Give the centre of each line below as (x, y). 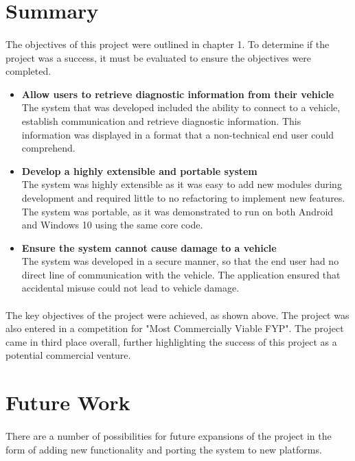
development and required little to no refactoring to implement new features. (183, 197)
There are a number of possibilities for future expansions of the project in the (169, 436)
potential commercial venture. (68, 355)
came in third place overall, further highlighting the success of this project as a (171, 341)
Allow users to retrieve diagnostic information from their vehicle (178, 94)
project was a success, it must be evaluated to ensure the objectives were (159, 57)
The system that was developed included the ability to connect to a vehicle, (181, 107)
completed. (28, 71)
